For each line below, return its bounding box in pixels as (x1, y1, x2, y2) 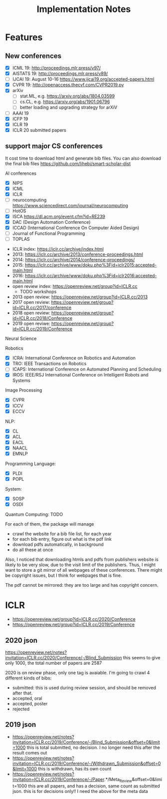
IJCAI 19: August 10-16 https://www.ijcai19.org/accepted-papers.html (12, 76, 155, 82)
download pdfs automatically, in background (12, 542, 104, 548)
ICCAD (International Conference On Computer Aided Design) (12, 225, 140, 231)
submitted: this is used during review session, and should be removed (12, 684, 156, 690)
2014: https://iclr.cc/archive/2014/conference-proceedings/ (12, 257, 135, 263)
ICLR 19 (12, 121, 28, 127)
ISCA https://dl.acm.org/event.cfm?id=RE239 (12, 213, 106, 219)
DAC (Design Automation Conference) (12, 219, 91, 225)
